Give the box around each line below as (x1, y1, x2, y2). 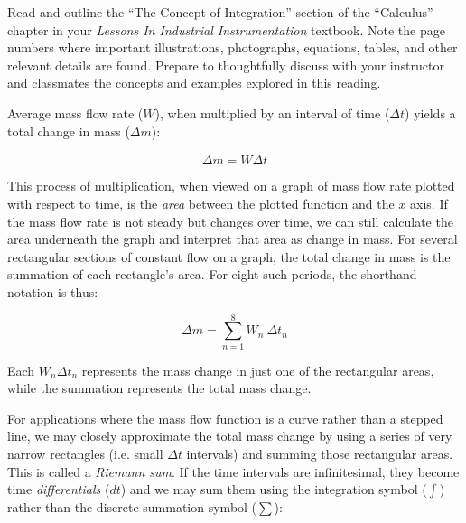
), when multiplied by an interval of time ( (154, 103, 390, 122)
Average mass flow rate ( (7, 103, 144, 122)
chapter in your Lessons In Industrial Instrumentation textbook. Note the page (7, 20, 445, 39)
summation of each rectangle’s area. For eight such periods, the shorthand (7, 265, 417, 284)
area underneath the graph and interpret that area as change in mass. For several (7, 229, 458, 248)
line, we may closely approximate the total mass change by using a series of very (7, 426, 452, 445)
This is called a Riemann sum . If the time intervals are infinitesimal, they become (7, 462, 460, 481)
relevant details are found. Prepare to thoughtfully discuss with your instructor (7, 55, 444, 74)
